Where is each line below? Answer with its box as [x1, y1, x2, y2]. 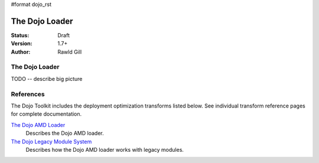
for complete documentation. [11, 110, 82, 118]
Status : [11, 31, 30, 38]
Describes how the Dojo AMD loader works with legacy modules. [25, 146, 184, 153]
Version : [11, 40, 32, 47]
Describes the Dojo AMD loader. [25, 130, 104, 137]
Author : [11, 48, 31, 56]
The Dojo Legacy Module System [11, 138, 92, 145]
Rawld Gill [57, 48, 82, 56]
